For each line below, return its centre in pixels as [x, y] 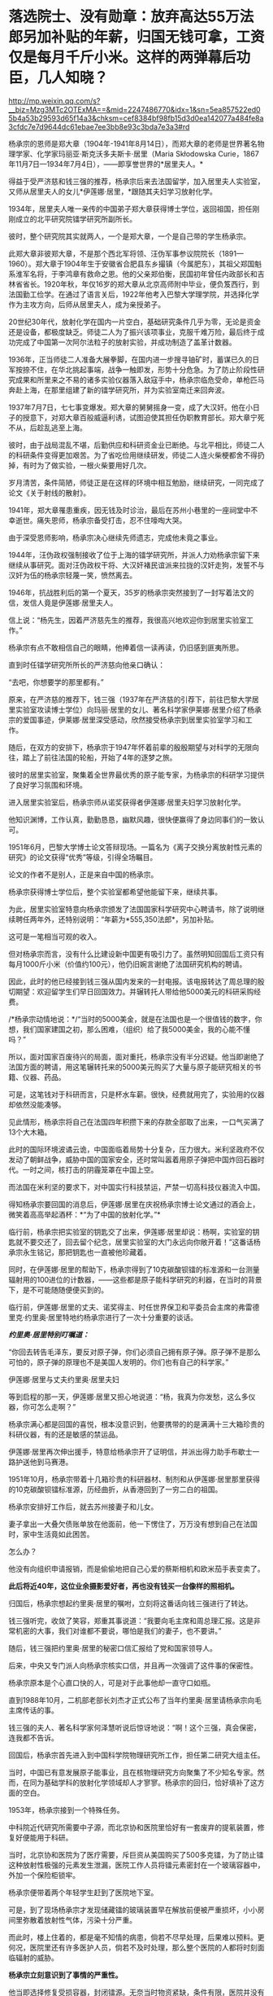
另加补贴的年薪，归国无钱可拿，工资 [144, 37]
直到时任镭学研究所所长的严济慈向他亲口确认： [87, 665]
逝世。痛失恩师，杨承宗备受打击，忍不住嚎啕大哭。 [101, 520]
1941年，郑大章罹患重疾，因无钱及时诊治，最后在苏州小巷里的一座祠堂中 [130, 510]
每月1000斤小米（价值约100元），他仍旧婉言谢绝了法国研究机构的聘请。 [128, 964]
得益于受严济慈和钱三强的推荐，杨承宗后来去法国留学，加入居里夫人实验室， [136, 181]
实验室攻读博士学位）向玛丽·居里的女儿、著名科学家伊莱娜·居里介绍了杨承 [139, 709]
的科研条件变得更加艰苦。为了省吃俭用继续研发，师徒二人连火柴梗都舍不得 [133, 455]
